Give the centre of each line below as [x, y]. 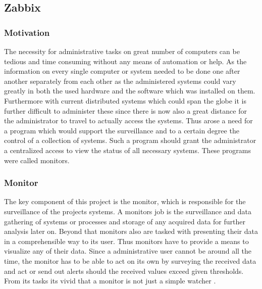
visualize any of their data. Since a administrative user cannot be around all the [128, 251]
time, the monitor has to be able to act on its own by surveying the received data [130, 260]
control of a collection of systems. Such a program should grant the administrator [130, 140]
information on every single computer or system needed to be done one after [122, 71]
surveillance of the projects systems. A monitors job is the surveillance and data [128, 211]
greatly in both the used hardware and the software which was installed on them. [130, 91]
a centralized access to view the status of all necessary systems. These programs [127, 150]
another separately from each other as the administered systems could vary [120, 81]
